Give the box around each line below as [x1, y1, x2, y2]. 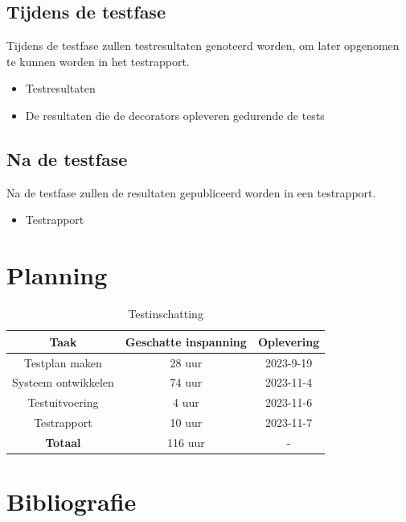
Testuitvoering [27, 394, 99, 411]
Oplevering [257, 333, 320, 350]
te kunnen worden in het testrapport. [6, 52, 190, 69]
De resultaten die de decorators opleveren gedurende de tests [25, 106, 325, 123]
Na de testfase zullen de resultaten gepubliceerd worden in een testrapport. [6, 184, 376, 201]
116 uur [167, 433, 205, 450]
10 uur [170, 414, 203, 431]
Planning [6, 259, 108, 292]
